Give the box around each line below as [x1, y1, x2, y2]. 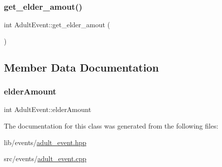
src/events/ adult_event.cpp [4, 153, 87, 164]
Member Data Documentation [4, 59, 159, 74]
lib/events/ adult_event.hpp [4, 137, 87, 147]
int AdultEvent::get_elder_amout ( [4, 19, 111, 30]
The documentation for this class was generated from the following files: [4, 121, 219, 130]
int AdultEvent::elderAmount [4, 104, 92, 114]
